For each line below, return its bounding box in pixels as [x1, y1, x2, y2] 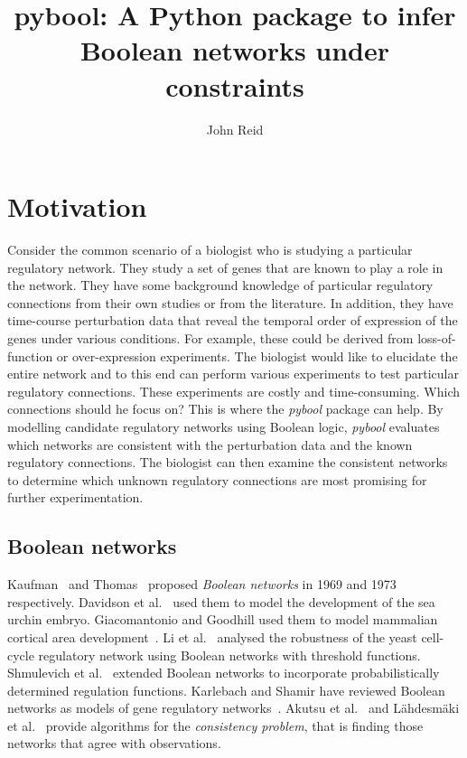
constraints [165, 67, 304, 104]
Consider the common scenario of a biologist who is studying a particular [7, 240, 413, 259]
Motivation [7, 188, 147, 225]
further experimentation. [7, 488, 144, 507]
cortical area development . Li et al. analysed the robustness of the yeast [7, 627, 417, 646]
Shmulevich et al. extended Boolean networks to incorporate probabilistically [7, 663, 440, 682]
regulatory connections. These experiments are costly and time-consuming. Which [7, 381, 461, 400]
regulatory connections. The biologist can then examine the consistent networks [7, 453, 448, 472]
